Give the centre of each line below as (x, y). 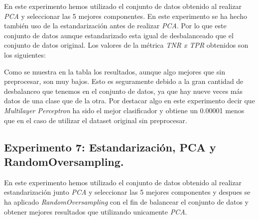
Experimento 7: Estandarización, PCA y (110, 147)
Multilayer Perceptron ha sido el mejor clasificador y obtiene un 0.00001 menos (124, 110)
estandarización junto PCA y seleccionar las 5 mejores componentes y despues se (127, 192)
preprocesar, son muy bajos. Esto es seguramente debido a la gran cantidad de (124, 81)
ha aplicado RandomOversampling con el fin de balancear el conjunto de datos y (126, 201)
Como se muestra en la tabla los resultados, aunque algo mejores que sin (115, 71)
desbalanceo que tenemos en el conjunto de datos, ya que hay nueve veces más (124, 91)
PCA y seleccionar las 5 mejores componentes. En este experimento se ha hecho (126, 16)
